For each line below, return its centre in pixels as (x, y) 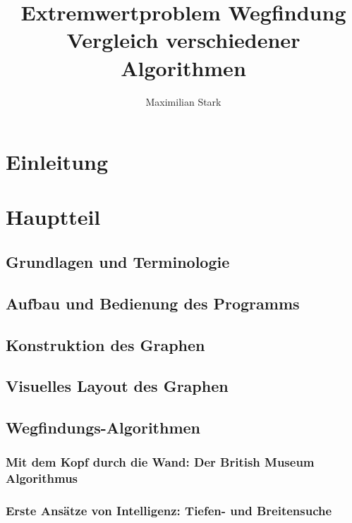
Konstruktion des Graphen (105, 344)
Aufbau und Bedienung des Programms (153, 303)
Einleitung (57, 162)
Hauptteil (53, 217)
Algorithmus (42, 478)
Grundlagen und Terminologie (118, 262)
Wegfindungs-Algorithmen (103, 427)
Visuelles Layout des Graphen (117, 386)
